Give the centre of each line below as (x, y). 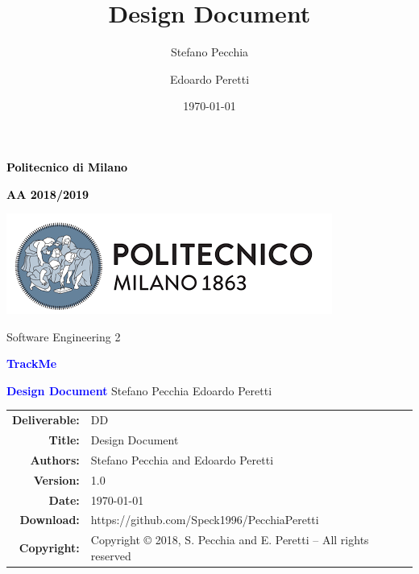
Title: (64, 440)
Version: (56, 479)
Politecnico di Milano (67, 166)
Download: (50, 520)
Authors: (55, 459)
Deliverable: (46, 420)
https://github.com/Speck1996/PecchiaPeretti (205, 520)
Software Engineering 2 (64, 336)
